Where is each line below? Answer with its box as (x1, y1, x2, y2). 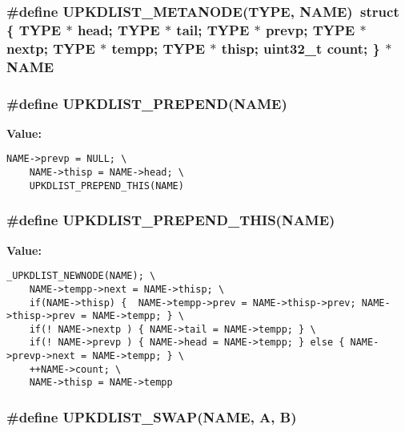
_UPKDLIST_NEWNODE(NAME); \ (6, 270, 156, 282)
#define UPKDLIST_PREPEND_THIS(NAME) (6, 210, 335, 230)
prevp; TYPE (265, 19, 355, 39)
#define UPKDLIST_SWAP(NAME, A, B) (6, 407, 297, 427)
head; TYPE (77, 19, 160, 39)
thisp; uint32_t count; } (221, 38, 380, 58)
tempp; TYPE (111, 38, 206, 58)
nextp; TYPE (6, 38, 95, 58)
